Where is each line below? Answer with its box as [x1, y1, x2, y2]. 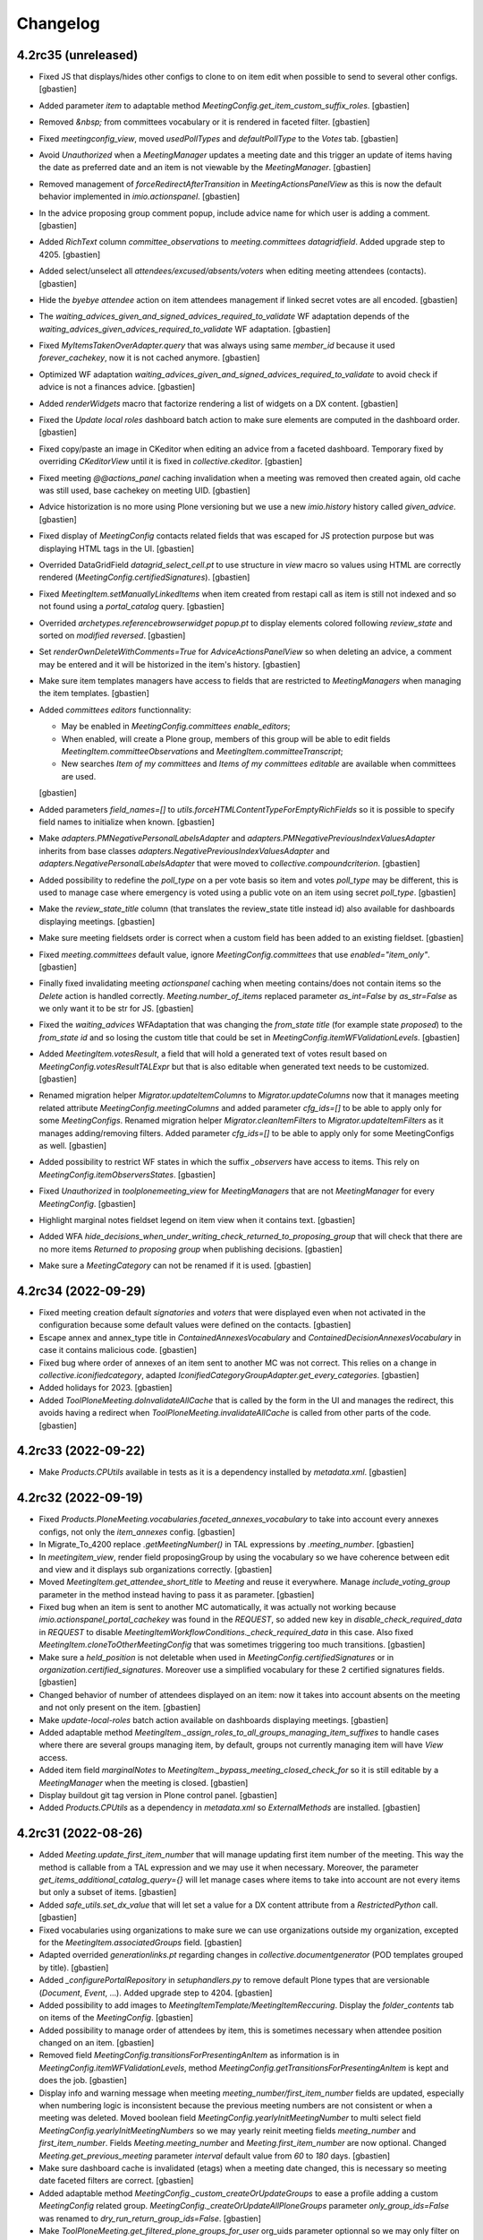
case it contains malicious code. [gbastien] [38, 1345, 197, 1356]
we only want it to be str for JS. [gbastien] [38, 1004, 194, 1014]
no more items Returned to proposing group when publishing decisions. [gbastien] [38, 1244, 343, 1254]
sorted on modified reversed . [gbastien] [38, 630, 186, 641]
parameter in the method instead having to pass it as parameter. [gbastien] [38, 1589, 315, 1599]
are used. [61, 771, 97, 781]
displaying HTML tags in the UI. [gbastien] [38, 543, 195, 554]
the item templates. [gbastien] [38, 688, 149, 699]
